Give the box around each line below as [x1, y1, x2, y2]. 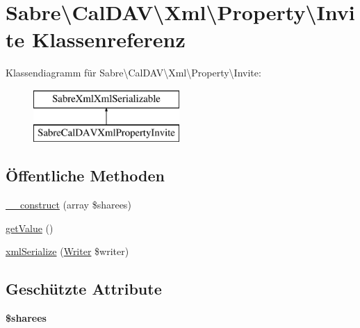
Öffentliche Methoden [6, 165, 165, 186]
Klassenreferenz [31, 25, 186, 54]
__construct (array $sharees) [6, 197, 131, 212]
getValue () [6, 220, 54, 235]
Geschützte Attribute [6, 278, 162, 300]
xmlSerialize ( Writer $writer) [6, 244, 129, 259]
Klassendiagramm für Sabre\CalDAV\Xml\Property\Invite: [6, 65, 261, 80]
